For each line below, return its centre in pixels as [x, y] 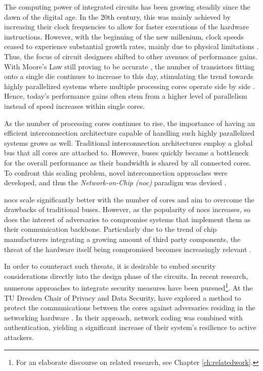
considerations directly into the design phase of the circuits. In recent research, [126, 276]
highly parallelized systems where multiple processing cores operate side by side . [129, 86]
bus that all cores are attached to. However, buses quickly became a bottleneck [126, 153]
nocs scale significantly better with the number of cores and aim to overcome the [129, 199]
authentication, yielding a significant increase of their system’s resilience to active [130, 327]
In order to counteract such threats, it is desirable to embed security [110, 266]
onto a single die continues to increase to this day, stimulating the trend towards [129, 76]
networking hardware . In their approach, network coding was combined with [123, 317]
